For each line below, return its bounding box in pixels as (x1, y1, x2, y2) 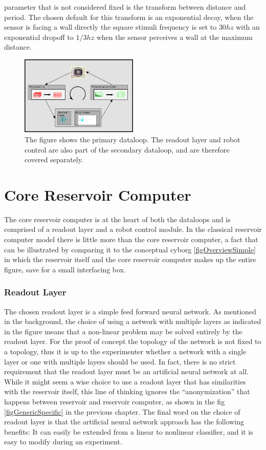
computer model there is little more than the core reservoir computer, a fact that (4, 234, 258, 244)
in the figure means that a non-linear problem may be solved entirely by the (4, 326, 242, 336)
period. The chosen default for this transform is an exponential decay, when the (4, 11, 254, 22)
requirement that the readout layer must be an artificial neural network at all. (4, 366, 249, 377)
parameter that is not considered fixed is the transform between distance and (4, 2, 246, 12)
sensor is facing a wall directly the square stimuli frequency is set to (4, 22, 217, 32)
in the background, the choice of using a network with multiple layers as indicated (4, 316, 261, 327)
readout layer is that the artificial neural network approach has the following (4, 416, 245, 427)
